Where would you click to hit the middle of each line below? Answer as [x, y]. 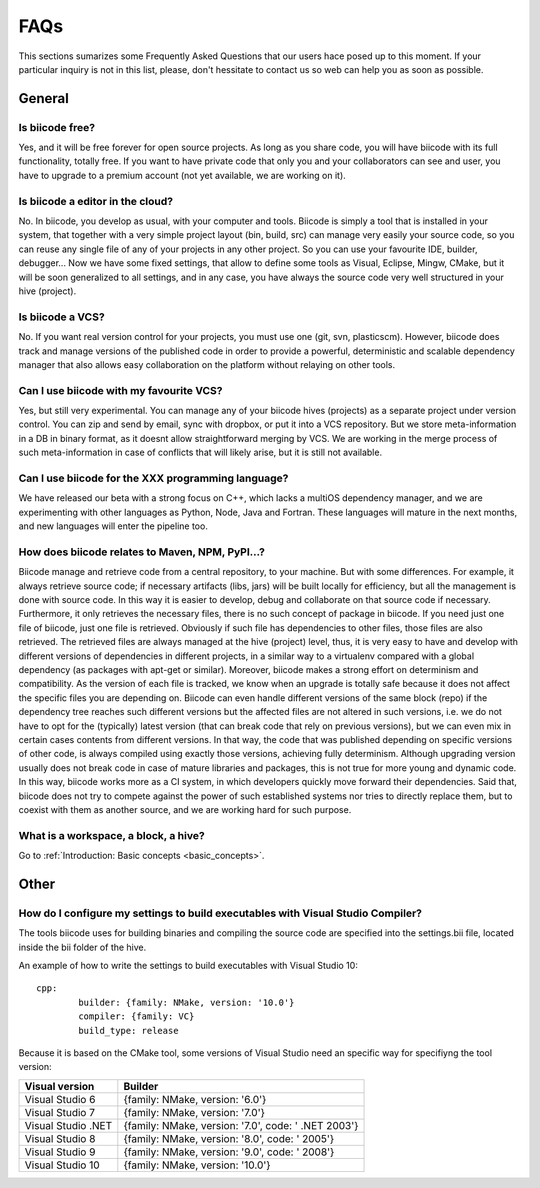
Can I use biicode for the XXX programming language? [153, 478]
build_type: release [128, 1030]
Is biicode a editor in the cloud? [96, 201]
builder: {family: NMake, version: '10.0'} [186, 1002]
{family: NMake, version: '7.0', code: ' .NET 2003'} [241, 1125]
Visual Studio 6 [60, 1099]
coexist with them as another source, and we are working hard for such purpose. [185, 809]
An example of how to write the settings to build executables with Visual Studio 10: [188, 965]
